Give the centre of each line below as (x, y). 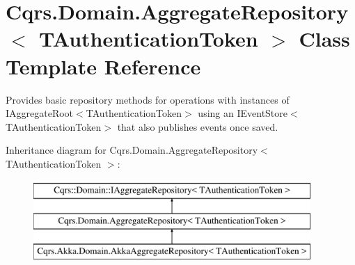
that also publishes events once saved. (198, 126)
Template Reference (103, 66)
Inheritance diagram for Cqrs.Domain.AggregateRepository (132, 150)
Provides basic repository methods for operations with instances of (148, 99)
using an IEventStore (243, 113)
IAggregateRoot (40, 113)
